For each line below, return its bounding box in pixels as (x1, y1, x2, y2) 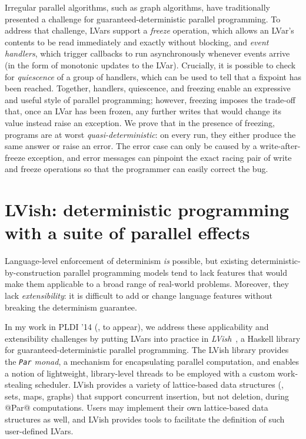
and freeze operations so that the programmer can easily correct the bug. (5, 163, 268, 175)
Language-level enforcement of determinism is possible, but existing (5, 255, 248, 267)
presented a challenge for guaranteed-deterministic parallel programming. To (5, 12, 281, 25)
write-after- (260, 140, 301, 152)
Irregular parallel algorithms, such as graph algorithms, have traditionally (5, 1, 271, 13)
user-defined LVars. (5, 424, 74, 437)
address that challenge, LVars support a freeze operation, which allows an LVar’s (5, 24, 294, 37)
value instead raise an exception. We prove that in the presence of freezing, (5, 116, 275, 128)
